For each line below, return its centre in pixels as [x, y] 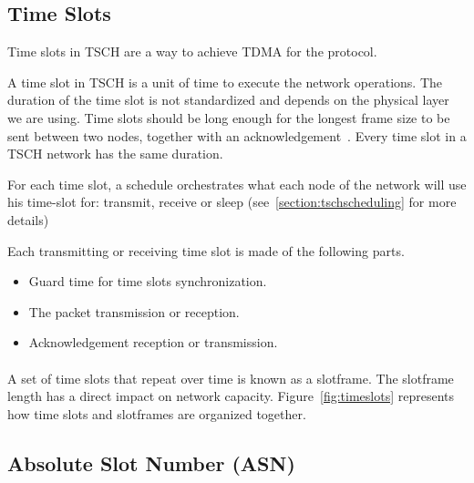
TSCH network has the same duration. [115, 154]
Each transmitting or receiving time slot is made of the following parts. [206, 250]
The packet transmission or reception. [134, 311]
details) [28, 219]
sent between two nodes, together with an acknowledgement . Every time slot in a [237, 135]
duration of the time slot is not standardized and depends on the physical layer [228, 100]
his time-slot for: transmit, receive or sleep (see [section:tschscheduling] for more [232, 202]
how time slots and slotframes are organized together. [157, 413]
